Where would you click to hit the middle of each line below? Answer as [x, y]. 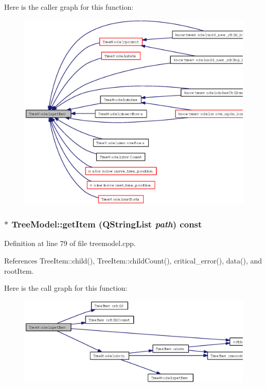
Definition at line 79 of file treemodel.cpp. [70, 243]
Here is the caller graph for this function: [69, 7]
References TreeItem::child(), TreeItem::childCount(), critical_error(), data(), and [133, 260]
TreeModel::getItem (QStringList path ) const [107, 224]
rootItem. [19, 270]
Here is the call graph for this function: [66, 288]
